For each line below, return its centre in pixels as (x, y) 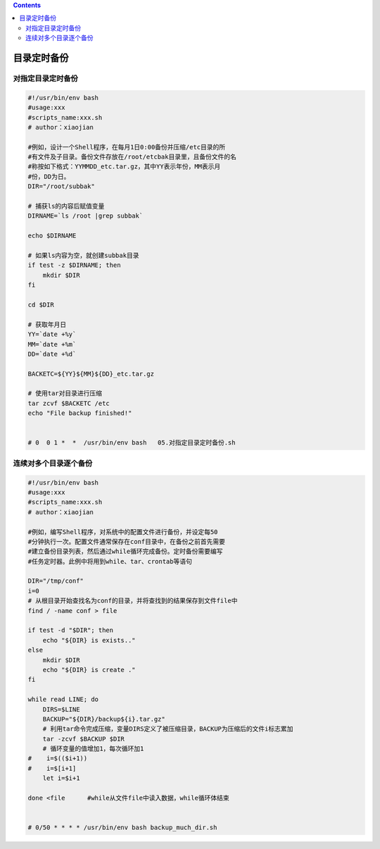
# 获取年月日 (47, 324)
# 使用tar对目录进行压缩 (65, 393)
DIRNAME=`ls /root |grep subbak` (85, 216)
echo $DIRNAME (52, 236)
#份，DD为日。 (49, 176)
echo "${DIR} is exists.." (89, 640)
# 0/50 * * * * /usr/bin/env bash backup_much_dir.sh (122, 828)
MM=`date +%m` (52, 344)
